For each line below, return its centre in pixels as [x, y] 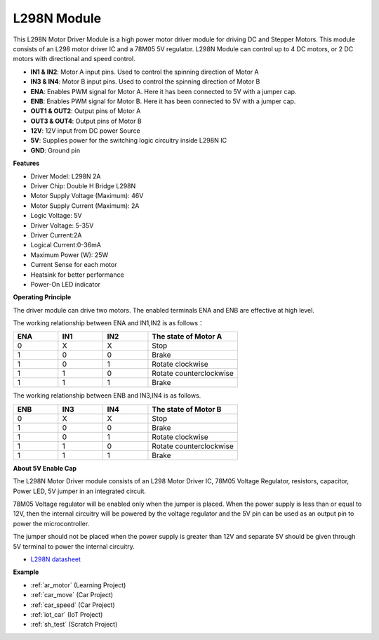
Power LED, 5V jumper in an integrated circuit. [80, 491]
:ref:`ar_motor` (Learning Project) [78, 585]
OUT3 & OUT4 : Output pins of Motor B [86, 121]
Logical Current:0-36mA [66, 245]
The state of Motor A [187, 337]
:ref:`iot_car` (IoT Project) [67, 614]
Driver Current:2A [56, 235]
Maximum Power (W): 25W [69, 255]
